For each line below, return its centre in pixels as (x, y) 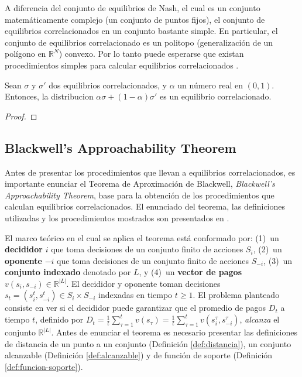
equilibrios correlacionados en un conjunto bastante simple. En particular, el (141, 31)
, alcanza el (260, 319)
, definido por (59, 319)
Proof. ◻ (21, 116)
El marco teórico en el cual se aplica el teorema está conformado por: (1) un (142, 237)
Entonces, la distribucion (49, 96)
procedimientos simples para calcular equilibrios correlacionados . (122, 65)
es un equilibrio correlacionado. (216, 96)
